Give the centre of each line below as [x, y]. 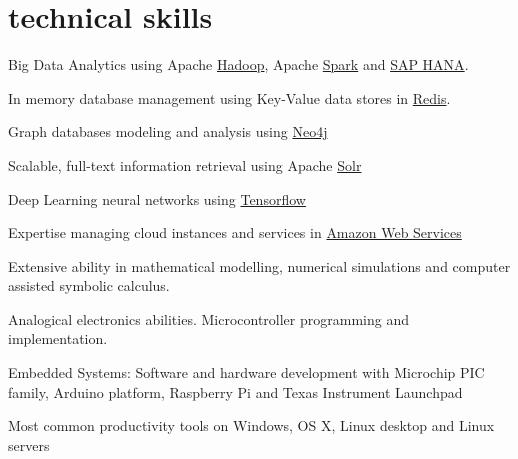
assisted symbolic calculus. [89, 285]
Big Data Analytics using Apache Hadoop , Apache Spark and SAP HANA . [238, 64]
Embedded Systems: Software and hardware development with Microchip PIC [246, 372]
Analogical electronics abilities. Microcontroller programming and [208, 318]
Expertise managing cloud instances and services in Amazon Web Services [235, 232]
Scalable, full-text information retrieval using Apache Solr [185, 164]
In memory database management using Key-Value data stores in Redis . [229, 97]
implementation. [58, 338]
